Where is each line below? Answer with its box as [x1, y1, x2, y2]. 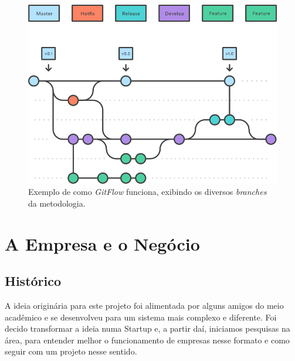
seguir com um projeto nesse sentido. [5, 345, 137, 357]
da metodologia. [28, 197, 86, 209]
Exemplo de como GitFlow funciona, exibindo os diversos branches [28, 185, 267, 198]
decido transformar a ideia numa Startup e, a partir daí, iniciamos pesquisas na [5, 322, 290, 335]
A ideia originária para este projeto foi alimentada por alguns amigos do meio [5, 299, 284, 312]
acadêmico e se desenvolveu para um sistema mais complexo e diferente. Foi [5, 311, 277, 323]
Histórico [5, 272, 62, 290]
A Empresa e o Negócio [5, 231, 200, 255]
